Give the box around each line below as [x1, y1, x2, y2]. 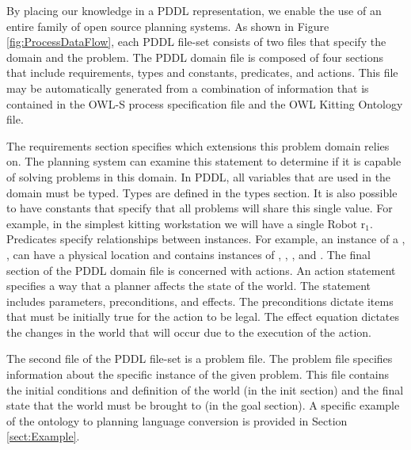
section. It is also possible [273, 184, 398, 200]
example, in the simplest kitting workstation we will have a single [6, 215, 324, 231]
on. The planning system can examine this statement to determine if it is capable [6, 153, 401, 170]
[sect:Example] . [6, 428, 80, 444]
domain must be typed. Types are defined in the [6, 184, 241, 200]
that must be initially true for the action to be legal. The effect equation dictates [6, 308, 400, 325]
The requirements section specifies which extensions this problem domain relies [6, 137, 390, 154]
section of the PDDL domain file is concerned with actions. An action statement [6, 261, 396, 278]
